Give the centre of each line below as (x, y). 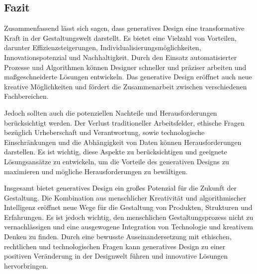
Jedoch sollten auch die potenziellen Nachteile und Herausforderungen (111, 112)
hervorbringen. (26, 265)
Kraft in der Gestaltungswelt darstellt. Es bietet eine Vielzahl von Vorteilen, (120, 37)
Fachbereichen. (26, 96)
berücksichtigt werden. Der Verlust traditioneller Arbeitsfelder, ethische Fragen (124, 122)
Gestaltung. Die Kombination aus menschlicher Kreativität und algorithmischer (125, 197)
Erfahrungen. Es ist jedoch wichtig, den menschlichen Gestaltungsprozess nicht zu (129, 217)
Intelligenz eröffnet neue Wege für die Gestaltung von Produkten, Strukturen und (128, 207)
